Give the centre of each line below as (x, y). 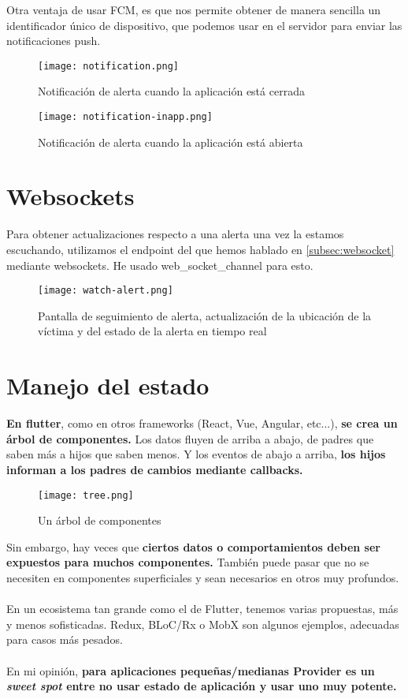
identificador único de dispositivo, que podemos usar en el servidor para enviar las (204, 25)
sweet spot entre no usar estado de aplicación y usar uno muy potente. (202, 686)
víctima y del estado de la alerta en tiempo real (152, 331)
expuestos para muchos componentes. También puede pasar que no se (188, 562)
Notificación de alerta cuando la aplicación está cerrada (171, 91)
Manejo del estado (108, 385)
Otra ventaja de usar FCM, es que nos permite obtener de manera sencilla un (194, 9)
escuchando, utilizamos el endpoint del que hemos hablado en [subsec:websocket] (200, 249)
